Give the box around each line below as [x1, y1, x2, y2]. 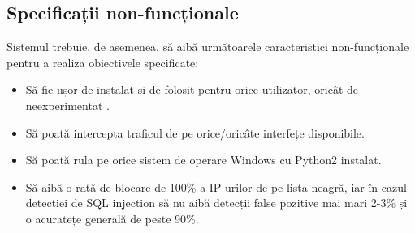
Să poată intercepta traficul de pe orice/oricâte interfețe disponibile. [25, 124, 365, 141]
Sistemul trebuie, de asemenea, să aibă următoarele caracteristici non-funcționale [6, 38, 409, 55]
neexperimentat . [25, 96, 110, 113]
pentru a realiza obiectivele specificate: [6, 53, 199, 70]
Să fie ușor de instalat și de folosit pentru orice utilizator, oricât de [25, 81, 359, 98]
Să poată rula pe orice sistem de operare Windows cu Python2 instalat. [25, 151, 382, 168]
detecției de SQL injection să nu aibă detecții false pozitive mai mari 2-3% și [25, 194, 408, 211]
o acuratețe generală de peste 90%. [25, 210, 199, 227]
